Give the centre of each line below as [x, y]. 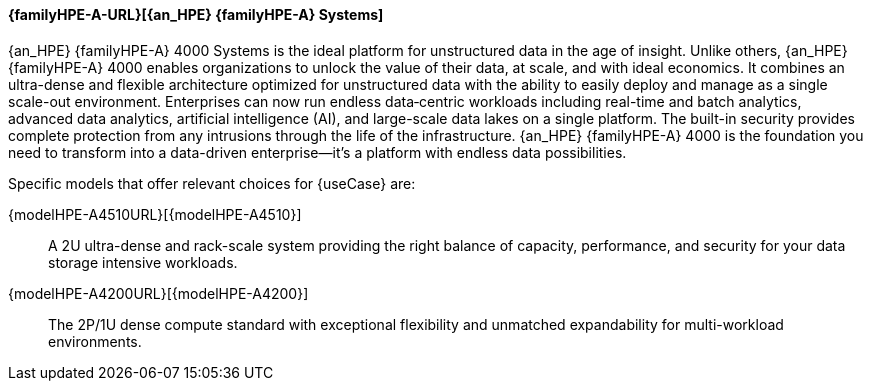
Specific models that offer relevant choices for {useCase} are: [212, 183]
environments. [95, 341]
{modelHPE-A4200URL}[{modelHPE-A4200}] [158, 293]
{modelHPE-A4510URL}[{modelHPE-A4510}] [155, 214]
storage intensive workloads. [143, 262]
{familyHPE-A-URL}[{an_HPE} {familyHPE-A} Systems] [196, 14]
